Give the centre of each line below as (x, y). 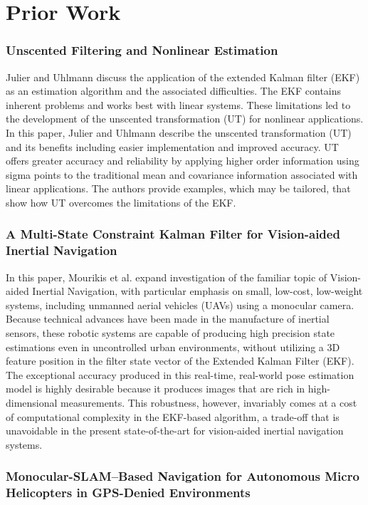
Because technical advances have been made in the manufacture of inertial (168, 319)
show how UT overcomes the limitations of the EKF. (121, 202)
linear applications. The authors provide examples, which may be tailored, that (178, 188)
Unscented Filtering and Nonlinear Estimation (142, 50)
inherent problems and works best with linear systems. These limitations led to (178, 104)
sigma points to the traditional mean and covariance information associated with (182, 174)
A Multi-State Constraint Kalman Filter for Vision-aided (173, 234)
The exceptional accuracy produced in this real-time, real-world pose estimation (180, 374)
